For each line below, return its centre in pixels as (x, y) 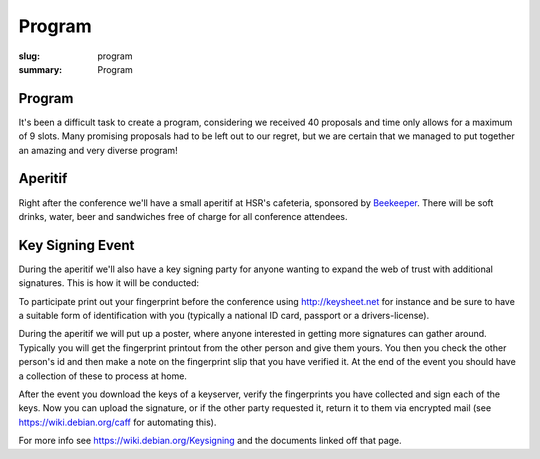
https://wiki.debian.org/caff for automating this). (117, 422)
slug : (29, 56)
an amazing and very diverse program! (98, 150)
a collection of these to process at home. (102, 376)
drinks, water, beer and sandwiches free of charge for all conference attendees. (183, 216)
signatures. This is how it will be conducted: (109, 283)
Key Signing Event (76, 245)
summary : (40, 69)
